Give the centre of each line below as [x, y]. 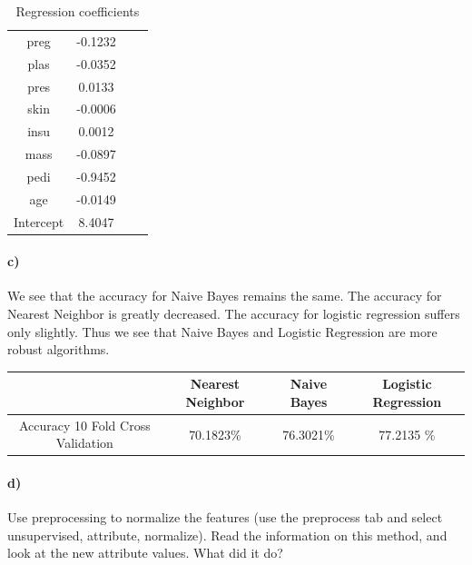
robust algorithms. [59, 349]
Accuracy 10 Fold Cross [84, 425]
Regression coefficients [78, 11]
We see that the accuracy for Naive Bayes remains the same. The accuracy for [225, 296]
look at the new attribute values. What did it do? [145, 553]
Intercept [39, 221]
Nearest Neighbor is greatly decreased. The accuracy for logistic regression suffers [234, 314]
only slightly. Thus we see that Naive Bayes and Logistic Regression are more [222, 331]
